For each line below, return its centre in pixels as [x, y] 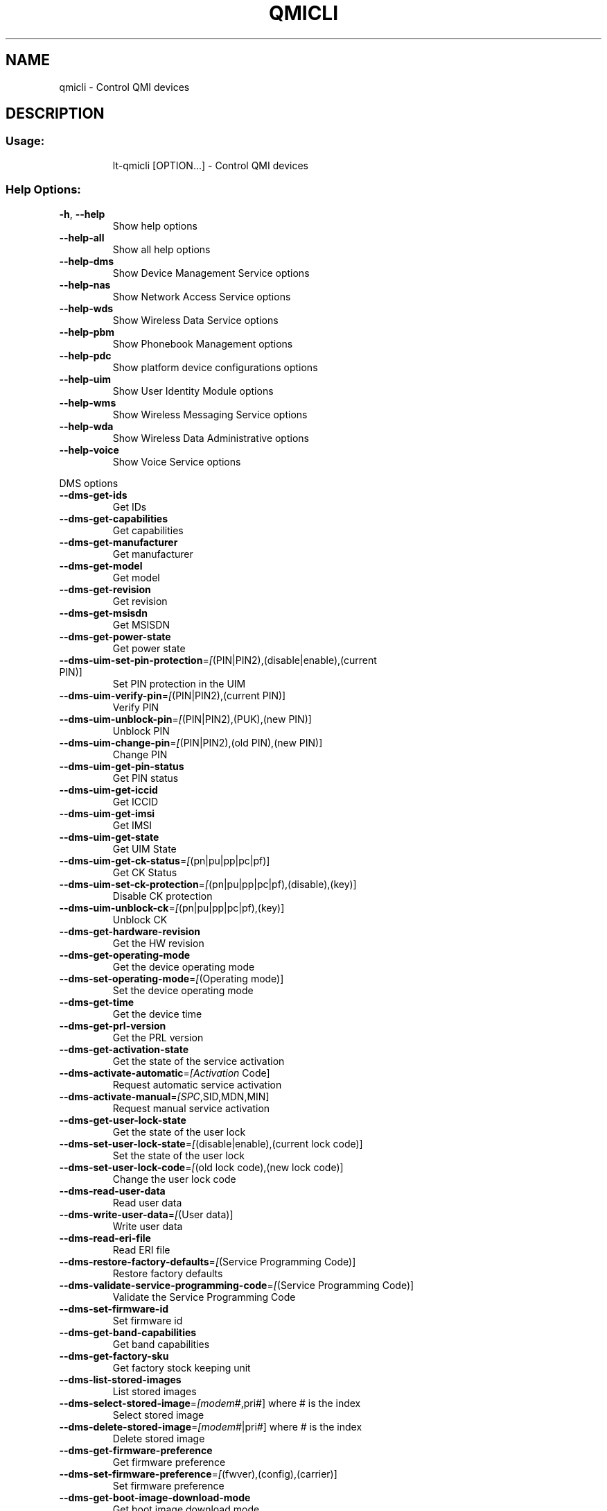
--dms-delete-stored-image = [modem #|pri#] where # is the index [211, 1426]
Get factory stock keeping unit [182, 1367]
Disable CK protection [162, 896]
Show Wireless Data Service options [195, 320]
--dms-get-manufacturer [118, 542]
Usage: [25, 141]
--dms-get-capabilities [114, 518]
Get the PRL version [158, 1037]
